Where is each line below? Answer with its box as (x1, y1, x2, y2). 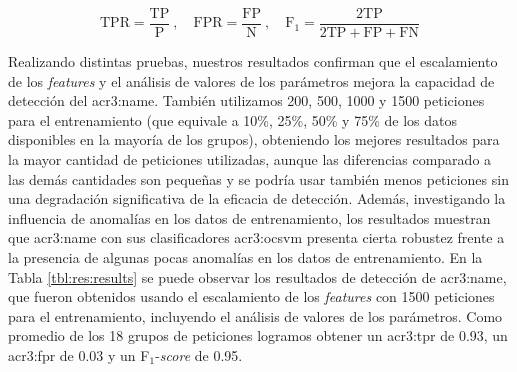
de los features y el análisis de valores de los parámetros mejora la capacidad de (8, 70, 495, 91)
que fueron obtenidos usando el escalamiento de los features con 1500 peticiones (8, 286, 495, 307)
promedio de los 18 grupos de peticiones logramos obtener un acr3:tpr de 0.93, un (8, 325, 508, 346)
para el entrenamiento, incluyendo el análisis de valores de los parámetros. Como (8, 305, 503, 326)
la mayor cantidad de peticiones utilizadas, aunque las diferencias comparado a (8, 149, 492, 170)
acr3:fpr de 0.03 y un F (8, 344, 150, 365)
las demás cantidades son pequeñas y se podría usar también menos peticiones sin (8, 168, 509, 189)
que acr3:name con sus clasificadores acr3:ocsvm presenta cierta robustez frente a (8, 227, 505, 248)
